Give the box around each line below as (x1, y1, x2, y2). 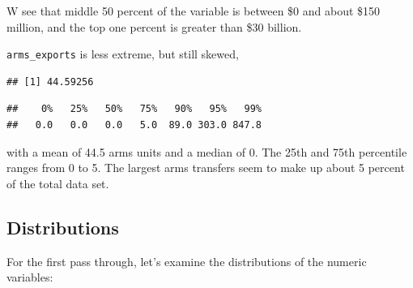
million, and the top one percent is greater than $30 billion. (6, 18, 302, 35)
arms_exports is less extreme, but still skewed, (6, 45, 239, 62)
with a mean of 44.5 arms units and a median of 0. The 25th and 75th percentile (6, 143, 407, 160)
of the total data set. (6, 174, 109, 191)
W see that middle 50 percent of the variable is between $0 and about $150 (6, 2, 381, 19)
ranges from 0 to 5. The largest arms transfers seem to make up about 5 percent (6, 159, 405, 176)
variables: (6, 269, 53, 286)
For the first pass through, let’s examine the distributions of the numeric (6, 252, 367, 269)
